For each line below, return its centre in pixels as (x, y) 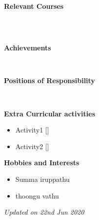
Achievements (28, 48)
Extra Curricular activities (49, 113)
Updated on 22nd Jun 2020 (44, 212)
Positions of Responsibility (49, 80)
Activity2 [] (32, 146)
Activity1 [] (32, 130)
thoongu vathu (37, 195)
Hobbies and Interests (42, 163)
